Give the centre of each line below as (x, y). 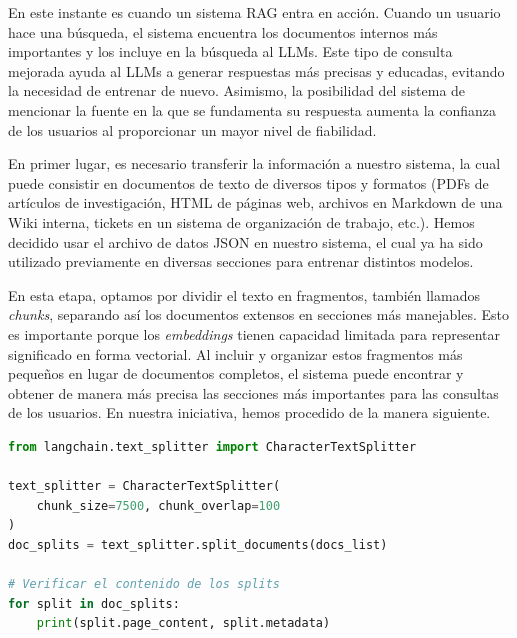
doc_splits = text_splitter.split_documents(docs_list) (198, 544)
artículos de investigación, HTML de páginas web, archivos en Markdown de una (255, 202)
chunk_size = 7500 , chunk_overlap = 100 (158, 505)
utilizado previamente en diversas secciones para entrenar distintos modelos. (241, 261)
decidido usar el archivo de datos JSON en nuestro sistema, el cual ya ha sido (245, 241)
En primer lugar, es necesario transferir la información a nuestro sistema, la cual (254, 163)
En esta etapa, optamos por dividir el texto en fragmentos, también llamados (244, 294)
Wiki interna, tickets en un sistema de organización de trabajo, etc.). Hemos (241, 221)
